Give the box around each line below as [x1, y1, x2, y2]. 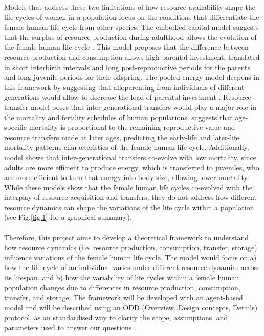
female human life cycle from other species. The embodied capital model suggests [4, 21, 259, 32]
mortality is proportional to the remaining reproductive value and [29, 122, 235, 132]
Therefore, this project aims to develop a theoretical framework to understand [4, 232, 249, 242]
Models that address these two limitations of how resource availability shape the [4, 2, 256, 12]
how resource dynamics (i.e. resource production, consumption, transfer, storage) [4, 242, 257, 253]
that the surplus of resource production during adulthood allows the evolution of [4, 31, 257, 42]
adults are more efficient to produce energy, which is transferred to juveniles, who [4, 162, 259, 172]
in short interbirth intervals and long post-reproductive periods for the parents [4, 61, 251, 72]
